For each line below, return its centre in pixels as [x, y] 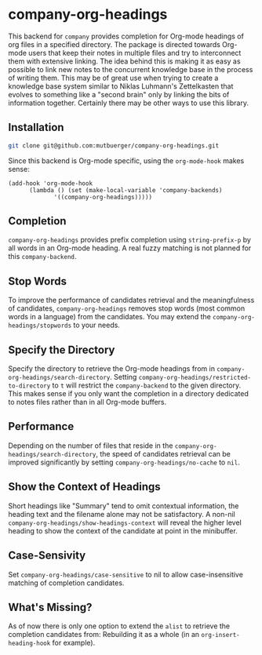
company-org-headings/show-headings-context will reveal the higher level [125, 522]
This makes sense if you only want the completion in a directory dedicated [128, 394]
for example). [74, 643]
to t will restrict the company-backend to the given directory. [147, 385]
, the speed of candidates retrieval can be [163, 453]
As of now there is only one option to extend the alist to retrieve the [119, 626]
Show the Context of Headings [84, 487]
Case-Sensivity [47, 556]
